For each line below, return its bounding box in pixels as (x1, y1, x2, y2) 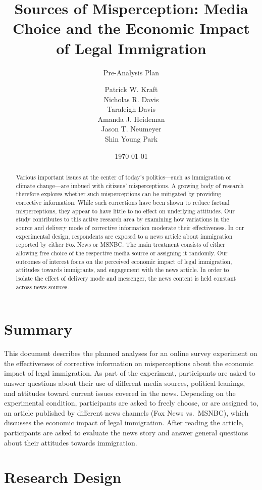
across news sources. (16, 282, 69, 291)
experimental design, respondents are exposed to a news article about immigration (16, 232, 233, 240)
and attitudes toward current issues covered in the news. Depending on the (4, 387, 236, 398)
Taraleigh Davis (107, 104, 155, 114)
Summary (4, 319, 73, 339)
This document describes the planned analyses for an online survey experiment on (4, 348, 257, 359)
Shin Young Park (104, 133, 158, 144)
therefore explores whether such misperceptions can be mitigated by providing (16, 190, 222, 198)
